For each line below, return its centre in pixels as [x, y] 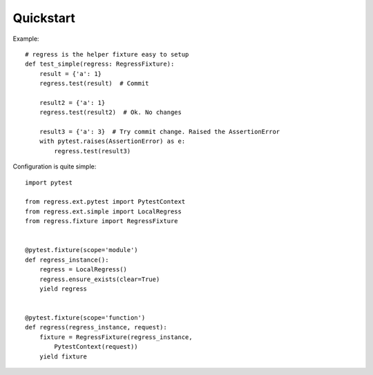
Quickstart [44, 18]
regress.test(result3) [93, 151]
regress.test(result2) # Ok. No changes [111, 113]
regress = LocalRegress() [83, 270]
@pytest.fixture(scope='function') [85, 318]
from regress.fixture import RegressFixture [102, 221]
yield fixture [63, 356]
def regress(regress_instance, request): [96, 327]
